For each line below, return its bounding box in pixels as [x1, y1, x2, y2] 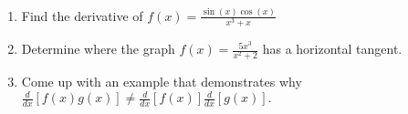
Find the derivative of [21, 5, 143, 25]
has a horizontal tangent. [262, 39, 403, 58]
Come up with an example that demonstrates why [21, 72, 302, 91]
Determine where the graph [21, 39, 175, 58]
